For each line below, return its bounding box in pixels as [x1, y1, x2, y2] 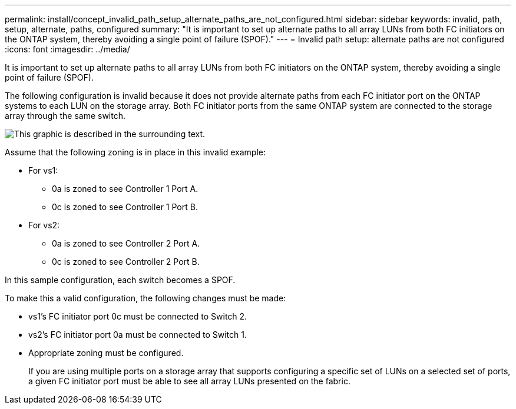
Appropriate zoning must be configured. [28, 348, 184, 358]
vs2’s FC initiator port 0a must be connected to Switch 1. [28, 330, 247, 340]
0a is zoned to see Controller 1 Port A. [52, 184, 199, 194]
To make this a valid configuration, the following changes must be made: [5, 293, 286, 303]
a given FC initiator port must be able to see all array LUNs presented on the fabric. [28, 376, 350, 386]
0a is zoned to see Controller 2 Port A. [52, 238, 200, 248]
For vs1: [28, 165, 58, 175]
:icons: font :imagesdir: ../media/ [5, 44, 130, 54]
